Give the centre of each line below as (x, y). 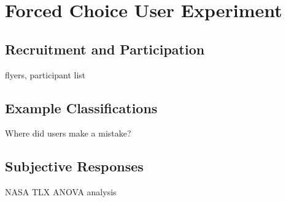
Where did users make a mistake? (68, 133)
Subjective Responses (74, 166)
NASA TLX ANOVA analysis (61, 192)
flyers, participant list (45, 74)
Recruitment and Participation (105, 49)
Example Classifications (81, 107)
